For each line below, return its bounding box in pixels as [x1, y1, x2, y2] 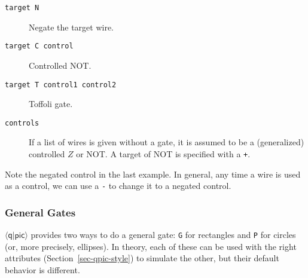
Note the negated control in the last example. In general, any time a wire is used [5, 167, 301, 180]
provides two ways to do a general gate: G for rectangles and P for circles [31, 228, 296, 241]
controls [5, 118, 39, 127]
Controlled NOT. [29, 59, 92, 71]
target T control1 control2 [5, 80, 117, 89]
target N [5, 4, 39, 12]
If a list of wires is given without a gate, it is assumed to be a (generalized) [29, 136, 304, 148]
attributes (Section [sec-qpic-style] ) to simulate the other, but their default [5, 252, 279, 264]
